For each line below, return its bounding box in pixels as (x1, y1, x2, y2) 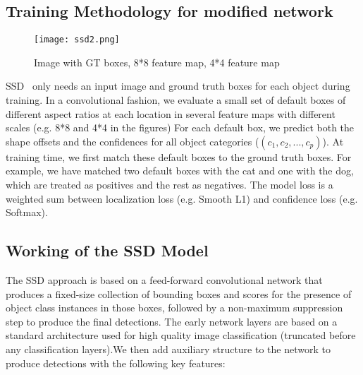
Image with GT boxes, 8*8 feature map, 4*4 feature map (34, 54, 280, 69)
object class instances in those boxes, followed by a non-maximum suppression (6, 300, 343, 315)
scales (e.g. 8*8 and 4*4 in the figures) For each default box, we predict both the (6, 120, 355, 135)
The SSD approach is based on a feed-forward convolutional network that (6, 273, 323, 287)
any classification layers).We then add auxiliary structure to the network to (6, 341, 331, 356)
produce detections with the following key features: (6, 355, 226, 370)
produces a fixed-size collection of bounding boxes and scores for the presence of (6, 286, 352, 301)
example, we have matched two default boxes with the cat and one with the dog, (6, 163, 354, 178)
